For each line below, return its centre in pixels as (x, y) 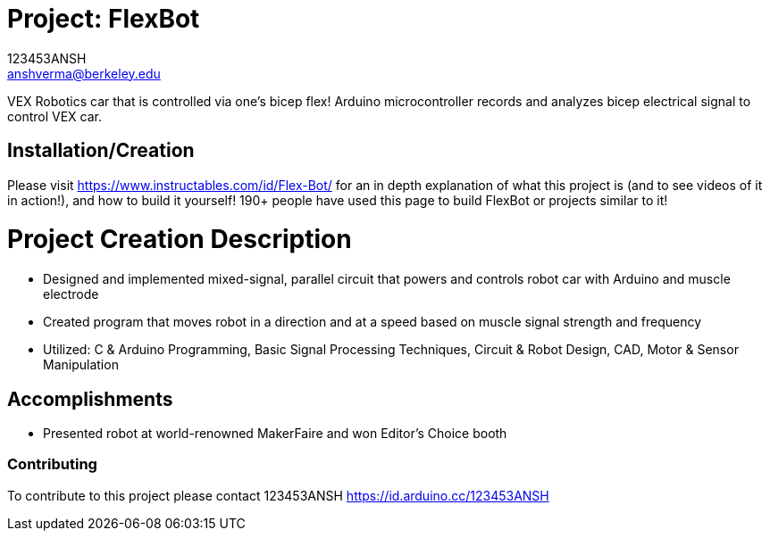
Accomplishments (90, 399)
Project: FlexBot (104, 19)
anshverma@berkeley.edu (84, 73)
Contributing (52, 464)
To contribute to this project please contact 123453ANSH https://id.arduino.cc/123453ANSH (278, 495)
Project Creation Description (180, 240)
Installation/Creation (101, 151)
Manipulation (81, 365)
